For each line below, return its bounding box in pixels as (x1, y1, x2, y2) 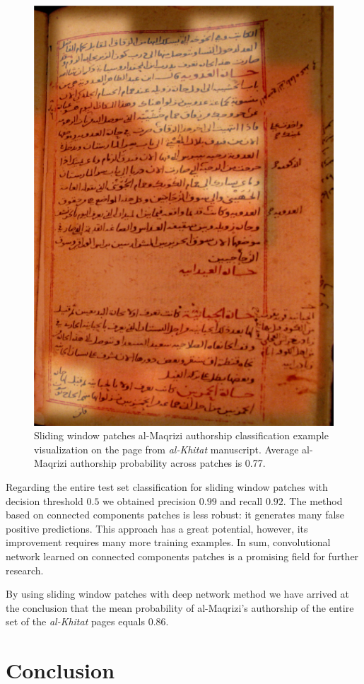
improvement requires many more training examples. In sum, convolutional (6, 535, 331, 550)
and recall (220, 493, 263, 508)
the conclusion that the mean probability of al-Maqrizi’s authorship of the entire (6, 600, 354, 615)
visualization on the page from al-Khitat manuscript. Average (34, 441, 299, 456)
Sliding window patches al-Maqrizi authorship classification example (34, 428, 329, 443)
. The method (283, 493, 343, 508)
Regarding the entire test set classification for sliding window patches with (6, 479, 328, 494)
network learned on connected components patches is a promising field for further (6, 548, 359, 563)
